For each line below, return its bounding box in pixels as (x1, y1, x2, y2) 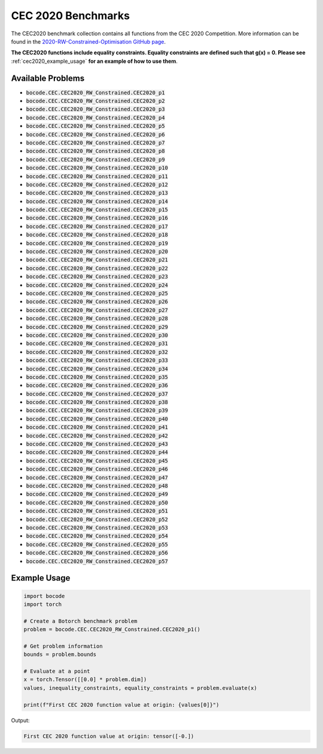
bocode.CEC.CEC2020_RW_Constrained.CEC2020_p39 (26, 407, 169, 414)
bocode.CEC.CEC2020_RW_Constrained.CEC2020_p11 (26, 173, 169, 179)
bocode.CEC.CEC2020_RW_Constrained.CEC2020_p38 (26, 399, 169, 406)
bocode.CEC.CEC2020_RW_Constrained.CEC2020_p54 (26, 533, 169, 539)
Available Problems (11, 73, 85, 83)
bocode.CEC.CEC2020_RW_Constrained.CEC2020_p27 (26, 307, 169, 313)
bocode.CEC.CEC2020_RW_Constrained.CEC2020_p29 (26, 323, 169, 330)
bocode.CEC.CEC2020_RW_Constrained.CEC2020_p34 (26, 365, 169, 372)
